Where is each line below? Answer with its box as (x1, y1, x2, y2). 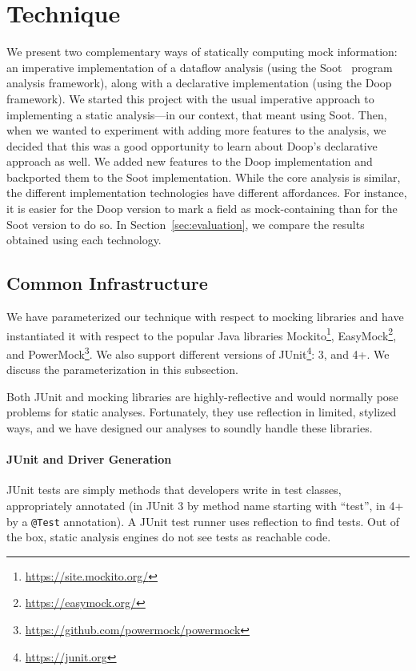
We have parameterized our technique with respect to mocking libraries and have (6, 308, 404, 325)
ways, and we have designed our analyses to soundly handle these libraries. (6, 419, 373, 436)
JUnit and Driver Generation (6, 451, 172, 468)
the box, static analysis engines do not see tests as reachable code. (6, 528, 331, 545)
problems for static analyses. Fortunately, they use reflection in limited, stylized (6, 404, 397, 420)
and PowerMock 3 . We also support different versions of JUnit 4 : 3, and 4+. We (6, 343, 390, 362)
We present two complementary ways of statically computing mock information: (6, 43, 398, 60)
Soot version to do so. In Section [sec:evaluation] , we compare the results (6, 215, 365, 232)
